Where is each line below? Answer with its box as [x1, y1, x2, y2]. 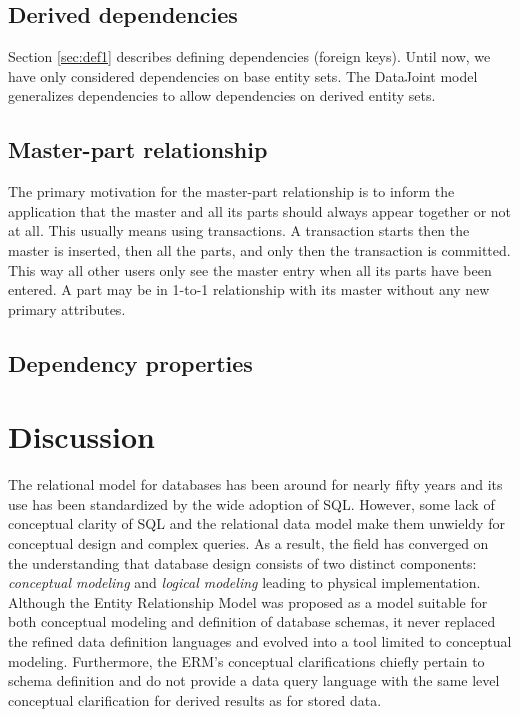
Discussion [8, 416, 155, 457]
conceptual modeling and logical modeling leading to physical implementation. [8, 572, 481, 593]
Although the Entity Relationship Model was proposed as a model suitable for [8, 591, 488, 612]
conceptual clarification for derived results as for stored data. [8, 689, 382, 710]
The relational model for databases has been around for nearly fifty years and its [8, 474, 503, 495]
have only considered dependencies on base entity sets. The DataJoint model [8, 65, 478, 86]
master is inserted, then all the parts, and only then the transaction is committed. [8, 239, 511, 260]
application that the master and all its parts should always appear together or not [8, 200, 512, 221]
